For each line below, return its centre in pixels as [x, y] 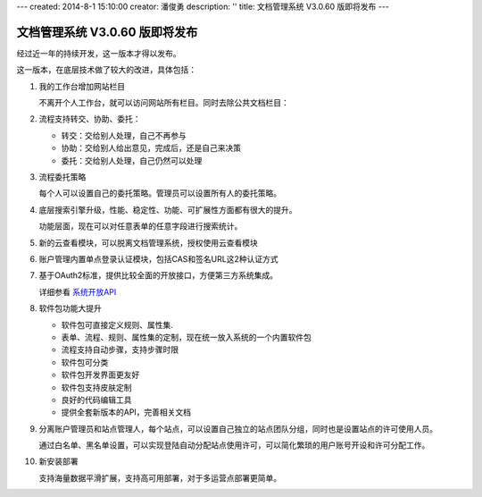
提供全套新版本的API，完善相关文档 [126, 412]
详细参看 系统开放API [78, 291]
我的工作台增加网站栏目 [82, 86]
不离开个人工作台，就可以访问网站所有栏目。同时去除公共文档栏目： [164, 103]
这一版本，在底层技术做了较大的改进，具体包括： [106, 70]
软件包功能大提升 [70, 308]
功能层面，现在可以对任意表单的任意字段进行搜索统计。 [141, 226]
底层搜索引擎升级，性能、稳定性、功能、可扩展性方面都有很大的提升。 [168, 209]
